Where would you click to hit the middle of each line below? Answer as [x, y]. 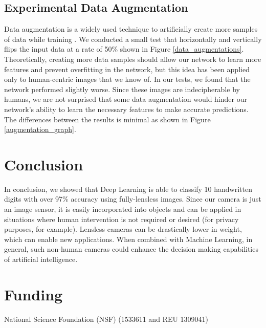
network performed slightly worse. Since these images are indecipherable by [122, 89]
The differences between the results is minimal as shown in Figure [107, 119]
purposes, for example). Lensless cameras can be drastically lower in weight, [123, 229]
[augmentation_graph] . [40, 129]
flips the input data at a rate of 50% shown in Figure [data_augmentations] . [124, 49]
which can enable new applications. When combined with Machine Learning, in [128, 239]
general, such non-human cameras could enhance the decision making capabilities [131, 249]
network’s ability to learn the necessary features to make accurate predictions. [126, 109]
